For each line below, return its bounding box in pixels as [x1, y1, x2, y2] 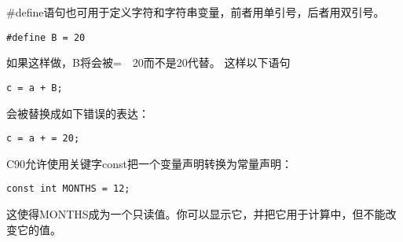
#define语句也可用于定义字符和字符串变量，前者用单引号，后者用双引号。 [6, 4, 385, 20]
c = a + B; [6, 82, 63, 93]
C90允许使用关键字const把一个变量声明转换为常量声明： [6, 155, 293, 171]
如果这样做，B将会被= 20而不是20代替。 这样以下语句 [6, 54, 291, 71]
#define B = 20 [6, 31, 86, 43]
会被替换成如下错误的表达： [6, 104, 149, 121]
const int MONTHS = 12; [6, 183, 130, 195]
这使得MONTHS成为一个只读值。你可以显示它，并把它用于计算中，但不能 [6, 206, 386, 222]
